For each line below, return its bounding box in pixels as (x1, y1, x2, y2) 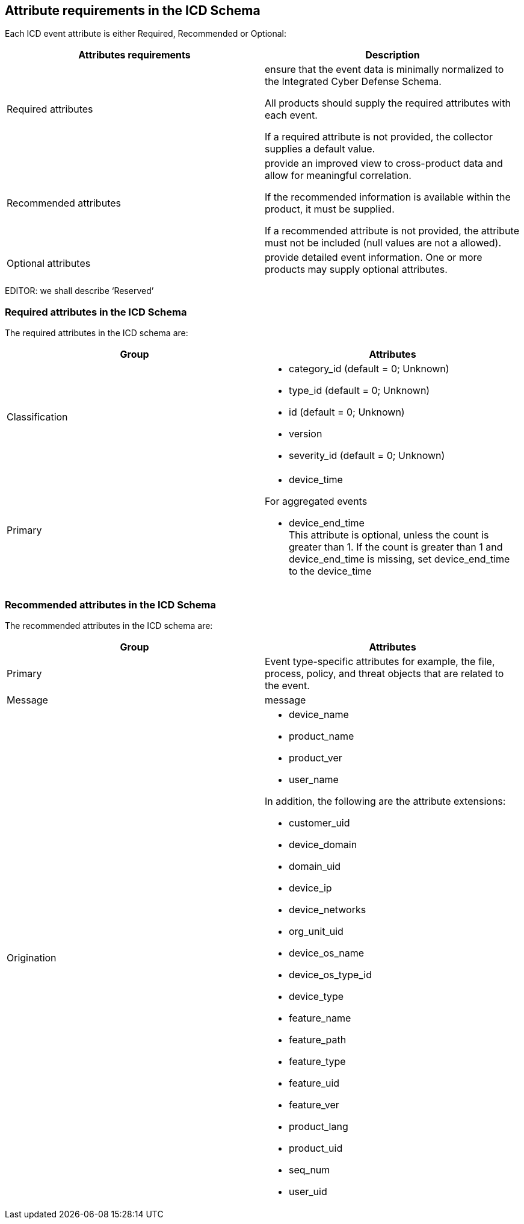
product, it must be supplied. (265, 203, 395, 216)
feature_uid (289, 1076, 340, 1089)
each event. (265, 109, 318, 122)
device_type (289, 990, 344, 1002)
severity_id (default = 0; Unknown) (289, 449, 445, 462)
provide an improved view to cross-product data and (265, 157, 503, 170)
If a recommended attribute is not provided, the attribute (265, 225, 519, 237)
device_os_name (289, 946, 365, 959)
